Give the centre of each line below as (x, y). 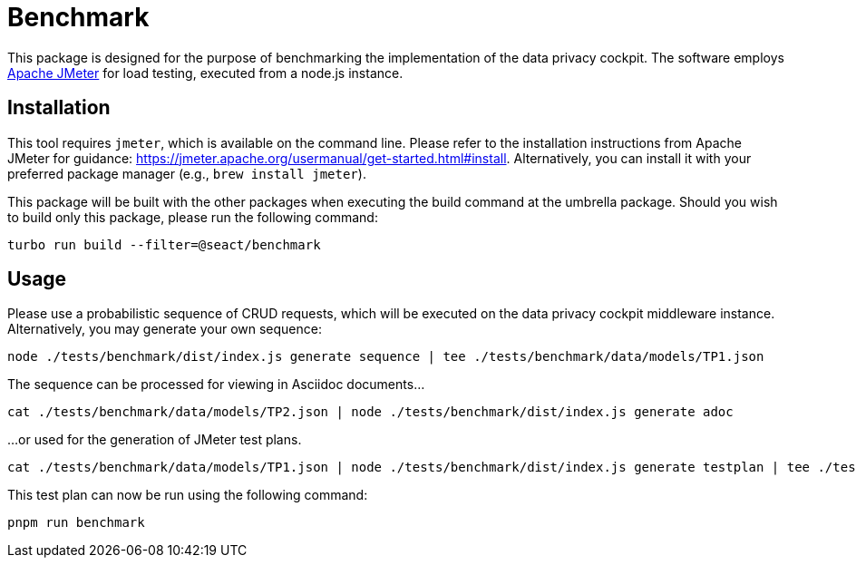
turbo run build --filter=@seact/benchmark (164, 244)
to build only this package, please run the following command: (193, 217)
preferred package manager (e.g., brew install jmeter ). (187, 173)
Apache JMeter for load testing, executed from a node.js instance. (205, 73)
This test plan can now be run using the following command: (188, 495)
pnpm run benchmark (76, 523)
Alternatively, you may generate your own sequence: (165, 329)
